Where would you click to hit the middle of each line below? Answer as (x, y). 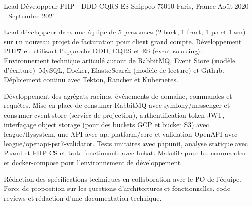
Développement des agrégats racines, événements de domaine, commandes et (118, 95)
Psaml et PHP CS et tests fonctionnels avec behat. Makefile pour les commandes (125, 153)
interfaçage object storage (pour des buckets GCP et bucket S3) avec (107, 124)
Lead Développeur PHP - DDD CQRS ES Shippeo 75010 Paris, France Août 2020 (126, 6)
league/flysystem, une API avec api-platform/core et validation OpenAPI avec (121, 134)
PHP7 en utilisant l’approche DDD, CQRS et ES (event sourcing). (103, 51)
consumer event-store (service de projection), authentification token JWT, (114, 114)
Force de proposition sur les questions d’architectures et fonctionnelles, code (117, 188)
